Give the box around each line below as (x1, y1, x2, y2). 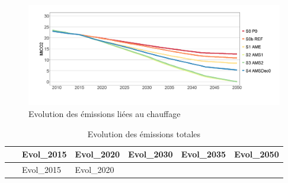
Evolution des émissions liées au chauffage (28, 107, 181, 119)
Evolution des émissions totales (87, 127, 201, 140)
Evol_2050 (234, 148, 279, 160)
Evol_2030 (128, 148, 173, 160)
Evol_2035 (181, 148, 226, 160)
